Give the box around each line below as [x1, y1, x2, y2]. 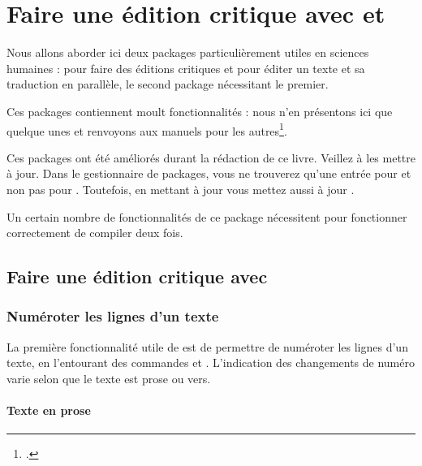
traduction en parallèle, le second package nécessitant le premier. [6, 76, 329, 93]
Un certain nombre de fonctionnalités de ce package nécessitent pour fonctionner [6, 208, 407, 225]
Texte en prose [6, 402, 91, 419]
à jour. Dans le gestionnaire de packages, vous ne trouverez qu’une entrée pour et [6, 165, 411, 182]
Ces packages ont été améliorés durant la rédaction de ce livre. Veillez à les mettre [6, 149, 416, 166]
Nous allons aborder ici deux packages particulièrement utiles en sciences [6, 44, 369, 61]
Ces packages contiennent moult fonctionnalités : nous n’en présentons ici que [6, 102, 393, 119]
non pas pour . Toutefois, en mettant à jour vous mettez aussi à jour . [6, 180, 355, 197]
